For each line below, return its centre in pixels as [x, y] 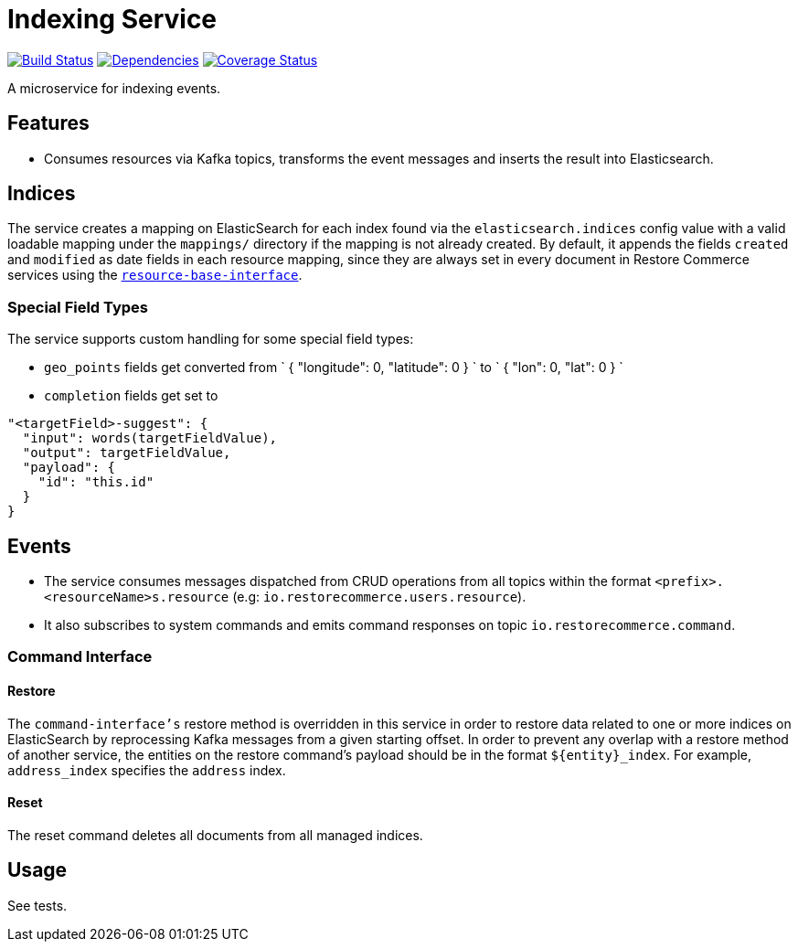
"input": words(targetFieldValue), [150, 438]
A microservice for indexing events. [114, 88]
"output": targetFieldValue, [127, 453]
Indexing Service [112, 19]
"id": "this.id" [96, 482]
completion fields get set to [131, 396]
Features [48, 123]
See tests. [37, 905]
